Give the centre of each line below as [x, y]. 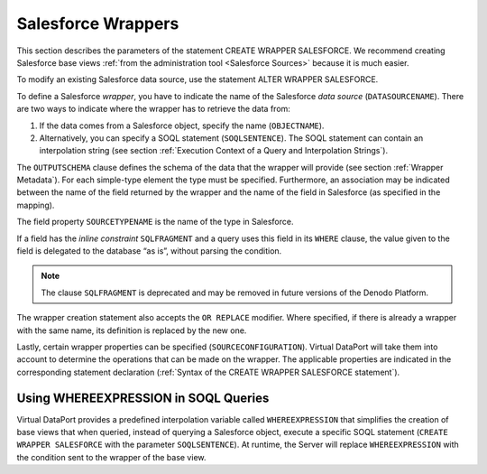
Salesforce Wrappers [98, 23]
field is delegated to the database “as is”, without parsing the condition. [149, 251]
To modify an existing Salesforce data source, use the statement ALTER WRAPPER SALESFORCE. [198, 79]
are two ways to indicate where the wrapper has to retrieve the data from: [153, 109]
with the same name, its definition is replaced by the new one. [132, 330]
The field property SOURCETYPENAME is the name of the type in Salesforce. [155, 222]
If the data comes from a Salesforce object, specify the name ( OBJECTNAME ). [182, 125]
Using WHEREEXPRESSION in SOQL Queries [143, 398]
